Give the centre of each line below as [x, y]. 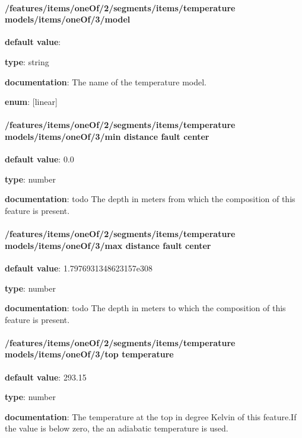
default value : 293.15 [46, 377]
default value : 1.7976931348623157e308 [79, 268]
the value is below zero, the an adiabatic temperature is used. [117, 428]
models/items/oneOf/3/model [68, 19]
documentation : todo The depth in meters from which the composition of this [150, 199]
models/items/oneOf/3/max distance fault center [108, 245]
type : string [27, 61]
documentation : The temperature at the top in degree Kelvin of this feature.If [151, 416]
